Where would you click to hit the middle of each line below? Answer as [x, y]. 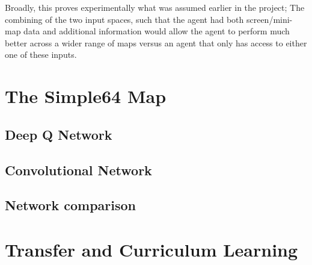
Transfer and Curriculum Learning [151, 249]
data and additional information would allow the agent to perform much [157, 31]
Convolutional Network [78, 170]
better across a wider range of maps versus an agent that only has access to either [156, 42]
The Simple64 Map [86, 96]
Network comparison [71, 205]
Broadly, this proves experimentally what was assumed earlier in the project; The [155, 7]
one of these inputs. [41, 55]
